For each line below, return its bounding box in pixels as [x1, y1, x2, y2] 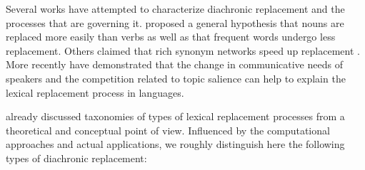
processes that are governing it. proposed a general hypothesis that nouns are [6, 15, 344, 30]
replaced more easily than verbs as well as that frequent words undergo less [6, 29, 336, 44]
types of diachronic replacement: [6, 150, 147, 165]
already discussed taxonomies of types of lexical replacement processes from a [6, 109, 345, 124]
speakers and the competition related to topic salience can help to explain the [6, 70, 346, 85]
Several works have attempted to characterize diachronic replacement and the [6, 1, 345, 16]
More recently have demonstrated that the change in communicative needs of [6, 57, 343, 72]
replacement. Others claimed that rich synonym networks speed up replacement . [6, 43, 360, 58]
